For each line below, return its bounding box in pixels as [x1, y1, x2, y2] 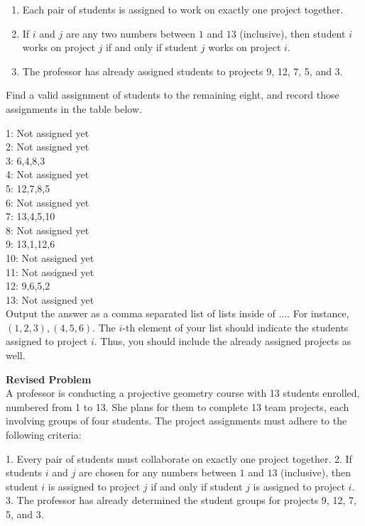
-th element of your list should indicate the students [122, 319, 349, 334]
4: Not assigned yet [6, 167, 89, 182]
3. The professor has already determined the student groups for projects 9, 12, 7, [6, 493, 356, 508]
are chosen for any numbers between [78, 465, 236, 480]
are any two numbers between [65, 26, 196, 40]
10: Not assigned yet [6, 250, 94, 265]
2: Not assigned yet [6, 139, 89, 154]
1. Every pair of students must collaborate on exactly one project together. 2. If [6, 451, 352, 466]
